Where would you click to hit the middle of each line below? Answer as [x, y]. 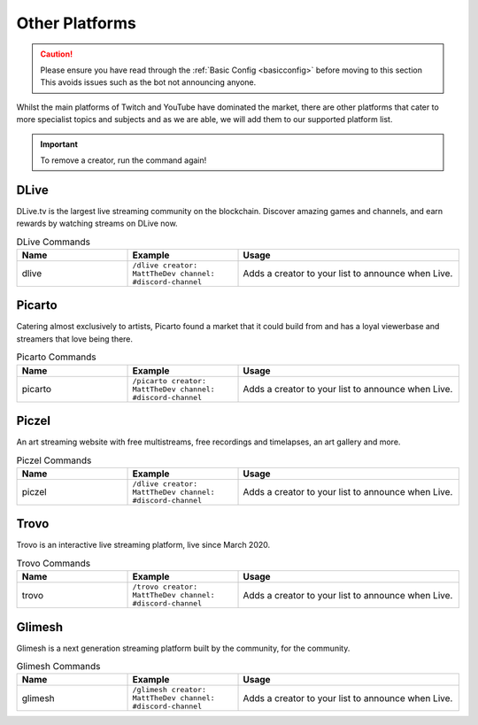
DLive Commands [53, 242]
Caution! [57, 54]
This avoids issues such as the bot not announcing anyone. [148, 82]
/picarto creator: [170, 381]
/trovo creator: [165, 587]
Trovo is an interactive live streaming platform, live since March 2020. [143, 545]
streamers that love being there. [74, 339]
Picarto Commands [56, 357]
